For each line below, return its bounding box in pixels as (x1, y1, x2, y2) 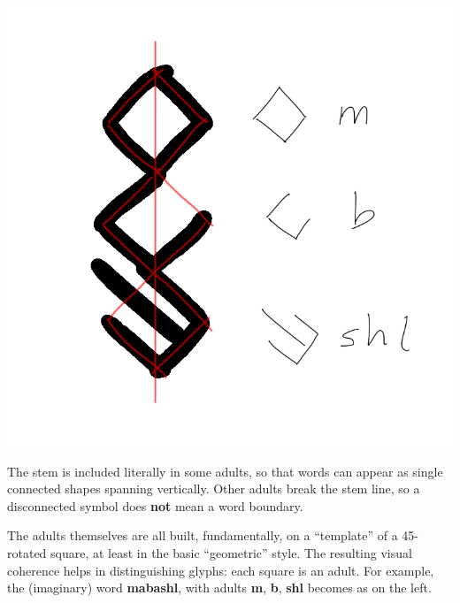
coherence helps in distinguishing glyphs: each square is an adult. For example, (7, 561, 434, 579)
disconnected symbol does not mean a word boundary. (7, 496, 303, 515)
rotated (7, 544, 47, 562)
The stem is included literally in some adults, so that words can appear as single (7, 462, 443, 480)
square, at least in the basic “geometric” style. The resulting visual (50, 544, 412, 562)
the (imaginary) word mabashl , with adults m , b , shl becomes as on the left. (7, 578, 432, 597)
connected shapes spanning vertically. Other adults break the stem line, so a (7, 479, 420, 498)
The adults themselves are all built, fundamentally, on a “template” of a (7, 526, 398, 545)
